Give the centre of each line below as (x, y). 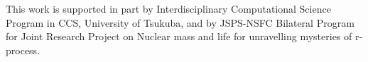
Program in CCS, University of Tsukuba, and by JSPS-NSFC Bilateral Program (180, 22)
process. (23, 50)
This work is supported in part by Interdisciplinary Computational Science (168, 8)
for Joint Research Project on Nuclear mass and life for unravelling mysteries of (179, 36)
